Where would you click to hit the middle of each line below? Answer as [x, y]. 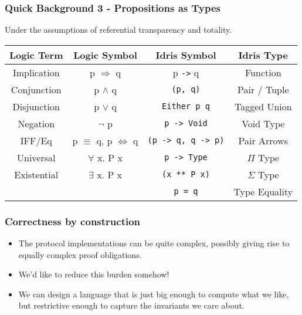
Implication [36, 72]
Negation [36, 123]
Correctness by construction [73, 221]
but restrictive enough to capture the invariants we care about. [131, 305]
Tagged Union [263, 106]
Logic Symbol [105, 55]
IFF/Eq [36, 140]
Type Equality [263, 191]
